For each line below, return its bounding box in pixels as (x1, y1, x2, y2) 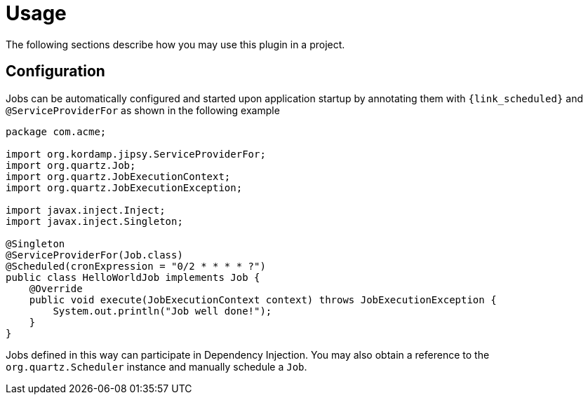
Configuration (6, 62, 105, 81)
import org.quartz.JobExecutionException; (6, 181, 243, 193)
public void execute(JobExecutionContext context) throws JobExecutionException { (29, 294, 497, 305)
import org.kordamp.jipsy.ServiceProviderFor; (6, 148, 266, 160)
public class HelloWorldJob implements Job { (6, 271, 260, 283)
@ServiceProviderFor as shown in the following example (6, 104, 280, 116)
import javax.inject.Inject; (6, 204, 166, 216)
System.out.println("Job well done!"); (53, 305, 272, 317)
